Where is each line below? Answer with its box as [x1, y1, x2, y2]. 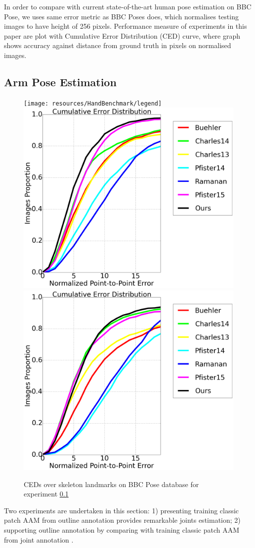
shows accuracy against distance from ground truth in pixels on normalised [4, 40, 231, 51]
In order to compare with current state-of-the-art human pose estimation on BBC [4, 1, 252, 11]
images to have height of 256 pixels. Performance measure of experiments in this [4, 21, 247, 31]
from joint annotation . [4, 534, 74, 545]
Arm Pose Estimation [4, 74, 117, 89]
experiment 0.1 [24, 489, 69, 499]
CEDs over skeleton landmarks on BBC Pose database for [24, 479, 199, 489]
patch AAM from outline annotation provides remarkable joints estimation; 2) [4, 515, 241, 525]
